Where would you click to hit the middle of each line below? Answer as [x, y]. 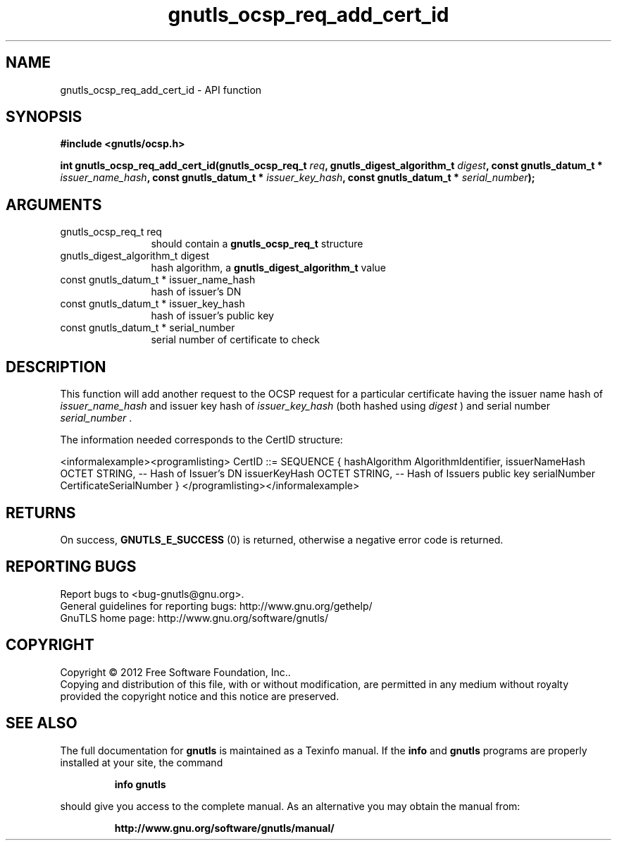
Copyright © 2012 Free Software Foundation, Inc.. [175, 672]
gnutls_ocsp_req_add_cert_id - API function [161, 90]
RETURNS [41, 513]
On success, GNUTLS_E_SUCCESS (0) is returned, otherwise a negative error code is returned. [282, 539]
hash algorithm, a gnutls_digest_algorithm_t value [269, 268]
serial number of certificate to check [235, 340]
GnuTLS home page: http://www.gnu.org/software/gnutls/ [194, 618]
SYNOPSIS [44, 117]
